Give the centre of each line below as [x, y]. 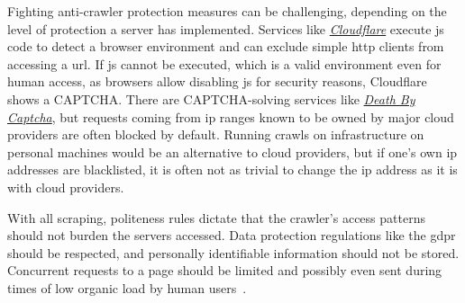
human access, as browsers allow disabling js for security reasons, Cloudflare [217, 81]
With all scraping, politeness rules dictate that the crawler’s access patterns [216, 217]
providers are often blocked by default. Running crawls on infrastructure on [216, 134]
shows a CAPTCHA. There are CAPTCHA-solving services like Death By [211, 98]
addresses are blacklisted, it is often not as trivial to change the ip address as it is [232, 169]
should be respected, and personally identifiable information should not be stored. [233, 252]
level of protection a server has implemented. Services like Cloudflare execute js [226, 28]
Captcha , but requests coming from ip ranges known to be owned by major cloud [231, 116]
